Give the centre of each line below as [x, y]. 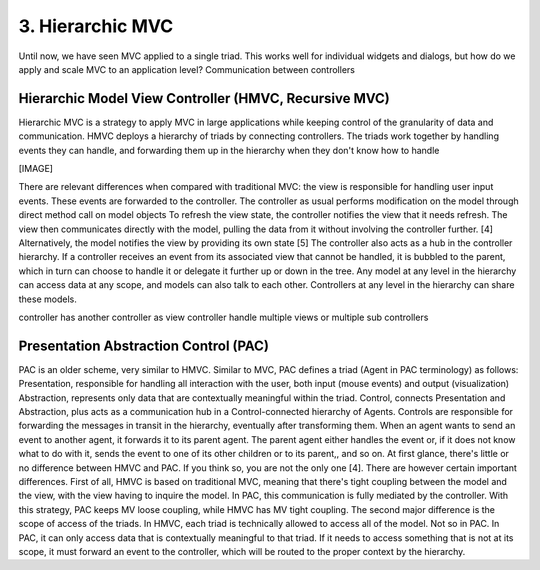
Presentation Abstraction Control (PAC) [144, 345]
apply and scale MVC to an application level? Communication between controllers [186, 69]
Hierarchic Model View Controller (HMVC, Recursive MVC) [204, 98]
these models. [47, 299]
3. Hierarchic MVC [96, 26]
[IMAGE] [36, 169]
